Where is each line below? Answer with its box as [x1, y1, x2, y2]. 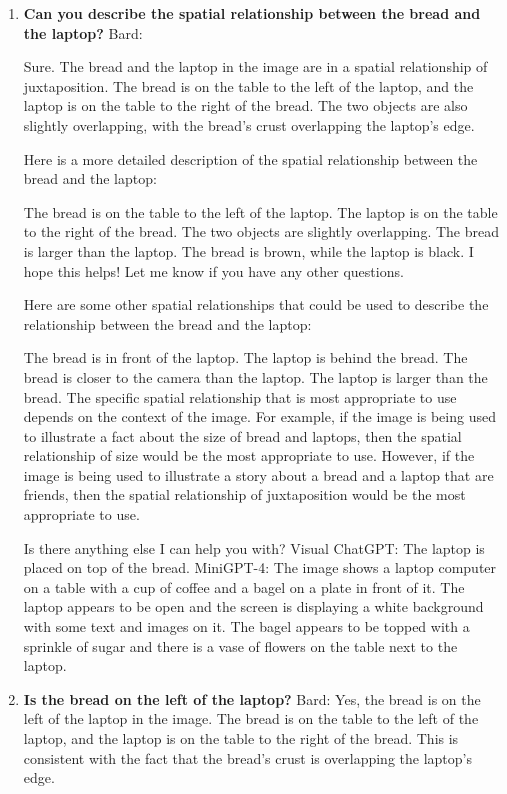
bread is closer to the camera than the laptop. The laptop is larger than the [23, 366, 488, 387]
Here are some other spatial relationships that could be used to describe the [23, 294, 489, 315]
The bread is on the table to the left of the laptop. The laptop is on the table [23, 201, 498, 222]
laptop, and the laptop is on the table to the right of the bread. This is [23, 728, 459, 748]
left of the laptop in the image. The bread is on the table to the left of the [23, 708, 479, 729]
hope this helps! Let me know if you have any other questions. [23, 260, 404, 281]
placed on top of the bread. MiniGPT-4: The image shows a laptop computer [23, 557, 497, 578]
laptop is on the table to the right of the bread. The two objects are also [23, 95, 468, 116]
